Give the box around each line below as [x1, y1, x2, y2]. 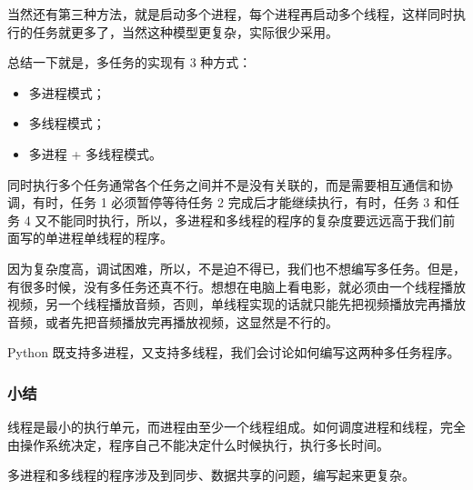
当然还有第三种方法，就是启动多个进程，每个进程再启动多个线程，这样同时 [7, 5, 453, 23]
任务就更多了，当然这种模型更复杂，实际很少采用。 [32, 22, 338, 41]
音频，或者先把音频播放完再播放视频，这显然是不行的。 [7, 312, 338, 331]
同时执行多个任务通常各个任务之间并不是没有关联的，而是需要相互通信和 [7, 175, 440, 194]
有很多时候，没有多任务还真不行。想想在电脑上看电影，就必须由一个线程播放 [7, 276, 466, 295]
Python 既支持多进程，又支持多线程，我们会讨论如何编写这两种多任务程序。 [7, 343, 460, 362]
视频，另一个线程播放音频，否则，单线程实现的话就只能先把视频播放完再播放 [7, 295, 466, 314]
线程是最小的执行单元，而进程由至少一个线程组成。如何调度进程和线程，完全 [7, 417, 466, 436]
